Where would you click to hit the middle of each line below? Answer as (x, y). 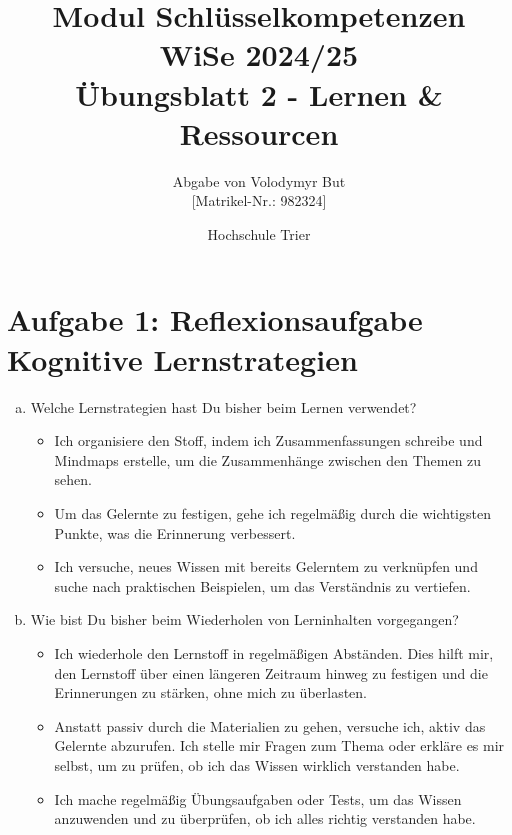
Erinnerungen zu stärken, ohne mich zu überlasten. (211, 692)
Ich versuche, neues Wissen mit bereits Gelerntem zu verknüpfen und (266, 566)
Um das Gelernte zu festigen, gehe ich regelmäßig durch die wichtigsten (272, 512)
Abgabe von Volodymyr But (259, 180)
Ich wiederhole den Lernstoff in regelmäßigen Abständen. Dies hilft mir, (274, 652)
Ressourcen (259, 132)
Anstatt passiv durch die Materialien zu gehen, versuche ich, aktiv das (270, 725)
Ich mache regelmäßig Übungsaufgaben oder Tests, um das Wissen (258, 798)
